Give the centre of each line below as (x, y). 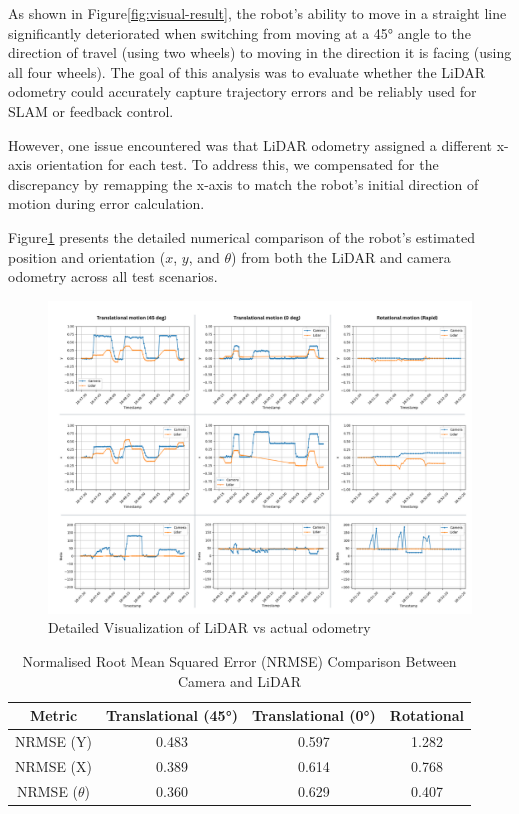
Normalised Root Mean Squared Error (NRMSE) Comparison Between (239, 660)
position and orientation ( (87, 256)
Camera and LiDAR (239, 680)
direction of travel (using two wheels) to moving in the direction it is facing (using (260, 52)
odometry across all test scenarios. (113, 276)
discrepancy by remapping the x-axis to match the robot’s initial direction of (243, 183)
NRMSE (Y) (54, 740)
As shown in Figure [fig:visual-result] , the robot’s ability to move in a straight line (257, 13)
